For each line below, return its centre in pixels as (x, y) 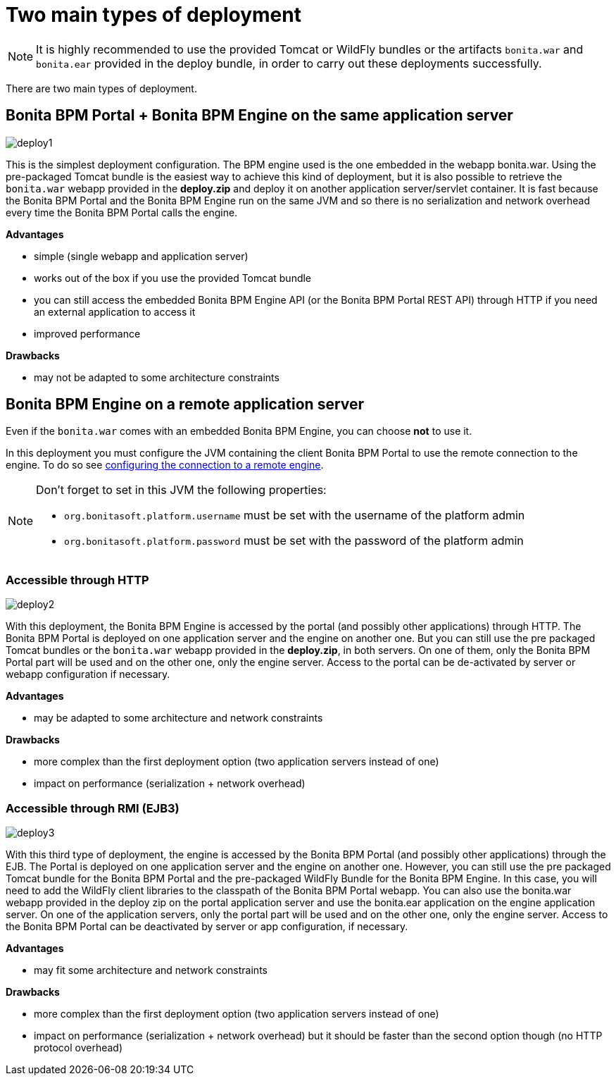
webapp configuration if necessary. (88, 674)
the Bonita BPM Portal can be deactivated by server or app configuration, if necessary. (207, 926)
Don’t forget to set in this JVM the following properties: (181, 490)
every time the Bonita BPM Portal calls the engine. (122, 212)
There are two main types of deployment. (101, 88)
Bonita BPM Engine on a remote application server (185, 404)
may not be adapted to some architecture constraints (157, 377)
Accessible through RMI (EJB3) (93, 808)
